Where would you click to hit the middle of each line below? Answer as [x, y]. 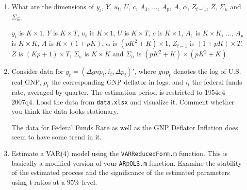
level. [89, 181]
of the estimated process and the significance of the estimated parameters [121, 172]
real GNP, [26, 82]
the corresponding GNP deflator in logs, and [117, 82]
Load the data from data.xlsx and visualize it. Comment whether [135, 101]
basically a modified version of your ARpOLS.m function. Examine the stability [127, 163]
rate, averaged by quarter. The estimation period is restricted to [107, 92]
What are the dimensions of [53, 6]
